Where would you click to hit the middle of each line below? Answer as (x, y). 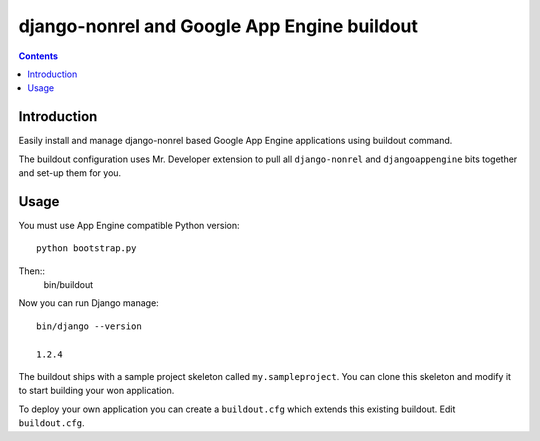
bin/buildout (68, 285)
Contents (38, 56)
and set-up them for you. (70, 173)
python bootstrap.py (86, 248)
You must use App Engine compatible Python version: (129, 225)
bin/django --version (89, 326)
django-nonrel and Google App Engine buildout (218, 26)
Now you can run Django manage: (88, 303)
